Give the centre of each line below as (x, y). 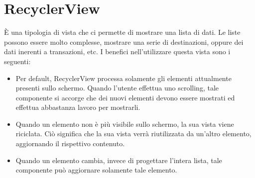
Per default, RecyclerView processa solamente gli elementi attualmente (124, 78)
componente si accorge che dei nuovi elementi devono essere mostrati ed (125, 97)
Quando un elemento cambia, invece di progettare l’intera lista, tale (119, 160)
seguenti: (17, 61)
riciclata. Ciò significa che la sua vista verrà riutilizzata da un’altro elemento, (133, 133)
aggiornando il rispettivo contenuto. (70, 143)
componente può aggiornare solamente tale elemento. (96, 170)
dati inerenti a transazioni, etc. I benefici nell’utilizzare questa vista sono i (117, 51)
